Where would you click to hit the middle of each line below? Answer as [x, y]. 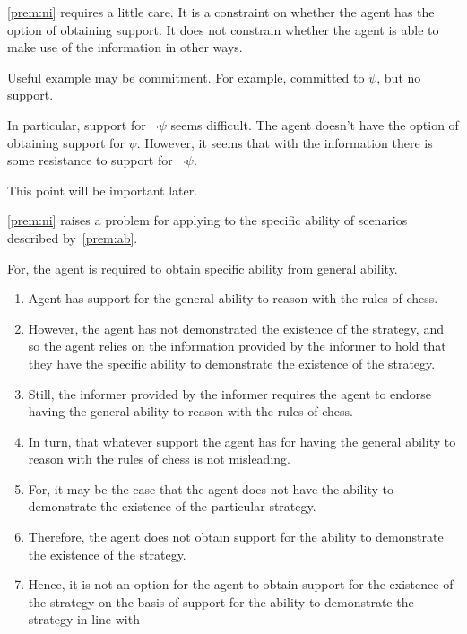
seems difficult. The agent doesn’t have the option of [315, 124]
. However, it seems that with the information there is [285, 142]
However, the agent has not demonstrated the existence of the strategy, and [236, 328]
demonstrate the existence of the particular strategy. [172, 506]
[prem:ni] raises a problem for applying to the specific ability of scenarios [208, 220]
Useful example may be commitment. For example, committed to [186, 77]
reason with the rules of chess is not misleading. [159, 459]
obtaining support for [66, 142]
